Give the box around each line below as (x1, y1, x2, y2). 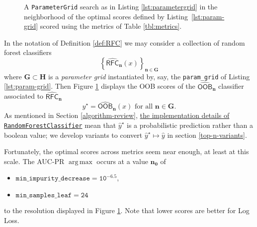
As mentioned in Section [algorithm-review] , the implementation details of (4, 110, 230, 120)
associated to (4, 91, 44, 101)
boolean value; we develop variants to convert (4, 129, 143, 140)
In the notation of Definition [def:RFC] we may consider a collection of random (4, 37, 245, 48)
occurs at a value (96, 156, 148, 166)
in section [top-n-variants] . (167, 129, 247, 140)
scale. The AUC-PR (4, 156, 65, 166)
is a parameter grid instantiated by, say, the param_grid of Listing (48, 71, 250, 81)
